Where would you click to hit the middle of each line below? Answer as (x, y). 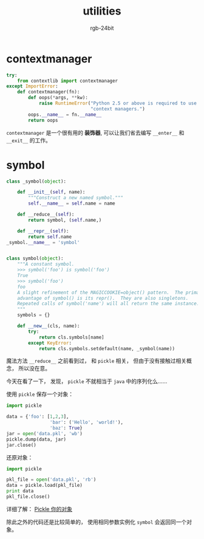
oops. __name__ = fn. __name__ (65, 114)
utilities (102, 11)
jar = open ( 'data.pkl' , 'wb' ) (45, 433)
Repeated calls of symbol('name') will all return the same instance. (108, 304)
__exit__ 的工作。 (29, 140)
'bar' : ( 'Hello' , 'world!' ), (86, 422)
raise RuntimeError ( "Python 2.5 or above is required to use (118, 103)
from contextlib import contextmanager (68, 81)
